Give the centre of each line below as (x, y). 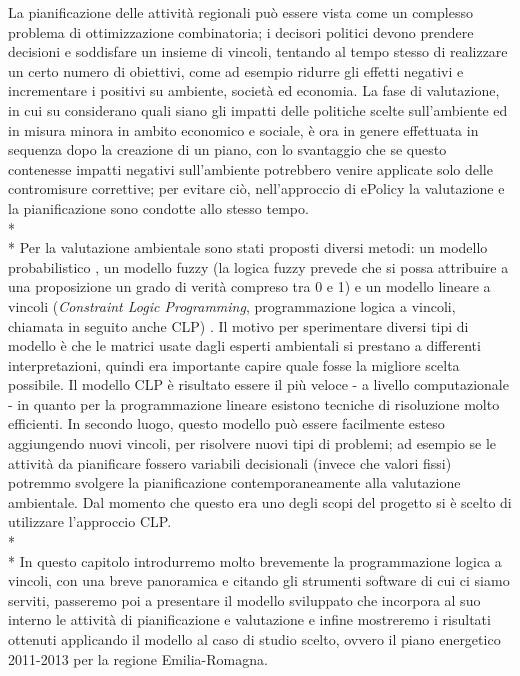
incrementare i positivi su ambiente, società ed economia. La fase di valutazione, (254, 90)
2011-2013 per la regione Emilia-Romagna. (138, 658)
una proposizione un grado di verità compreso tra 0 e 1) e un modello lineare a (249, 286)
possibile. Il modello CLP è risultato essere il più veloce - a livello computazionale (258, 384)
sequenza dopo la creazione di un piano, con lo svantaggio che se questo (227, 149)
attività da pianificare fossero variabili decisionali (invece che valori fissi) (230, 462)
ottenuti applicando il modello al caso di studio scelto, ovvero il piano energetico (254, 639)
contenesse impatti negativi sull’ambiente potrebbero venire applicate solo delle (250, 168)
